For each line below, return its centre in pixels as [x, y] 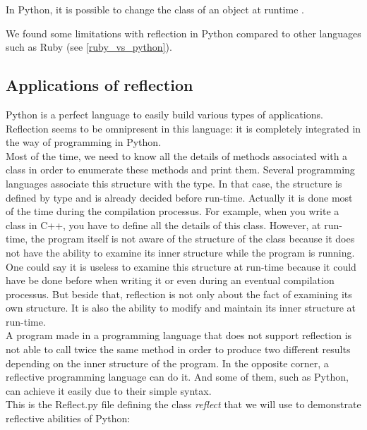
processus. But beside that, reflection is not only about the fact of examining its [179, 294]
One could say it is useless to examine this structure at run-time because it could [181, 266]
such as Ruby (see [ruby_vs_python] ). [89, 47]
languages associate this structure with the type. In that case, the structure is [174, 183]
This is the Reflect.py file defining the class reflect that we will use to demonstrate [183, 404]
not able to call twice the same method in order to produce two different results [178, 349]
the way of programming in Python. [84, 142]
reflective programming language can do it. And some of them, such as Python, [177, 377]
